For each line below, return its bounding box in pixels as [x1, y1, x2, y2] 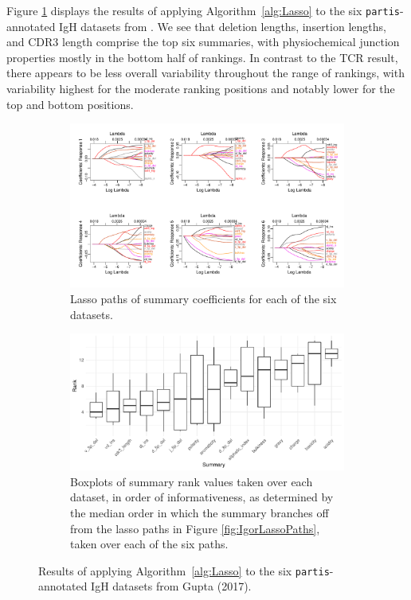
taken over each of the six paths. [70, 536, 229, 552]
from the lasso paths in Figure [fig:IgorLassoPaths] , [70, 520, 320, 536]
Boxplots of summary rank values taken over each [70, 473, 313, 489]
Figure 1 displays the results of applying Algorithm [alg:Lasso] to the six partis [6, 2, 400, 18]
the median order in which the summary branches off [70, 505, 329, 521]
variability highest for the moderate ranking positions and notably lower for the [6, 80, 395, 97]
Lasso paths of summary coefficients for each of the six [70, 290, 337, 307]
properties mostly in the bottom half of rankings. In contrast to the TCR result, [6, 49, 398, 65]
